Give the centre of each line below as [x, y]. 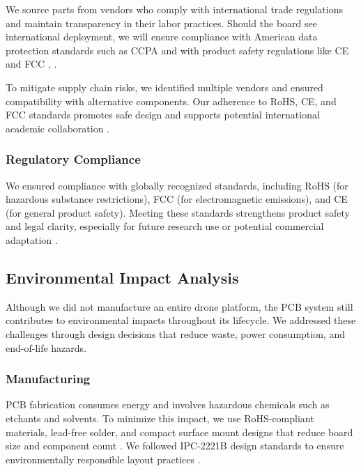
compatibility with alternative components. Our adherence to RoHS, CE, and [171, 101]
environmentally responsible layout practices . [103, 459]
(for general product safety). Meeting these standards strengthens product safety [178, 212]
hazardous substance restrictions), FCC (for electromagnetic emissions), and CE [177, 199]
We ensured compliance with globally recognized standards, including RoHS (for [177, 185]
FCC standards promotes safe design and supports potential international [163, 115]
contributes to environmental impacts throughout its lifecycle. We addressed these [181, 320]
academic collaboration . [58, 128]
